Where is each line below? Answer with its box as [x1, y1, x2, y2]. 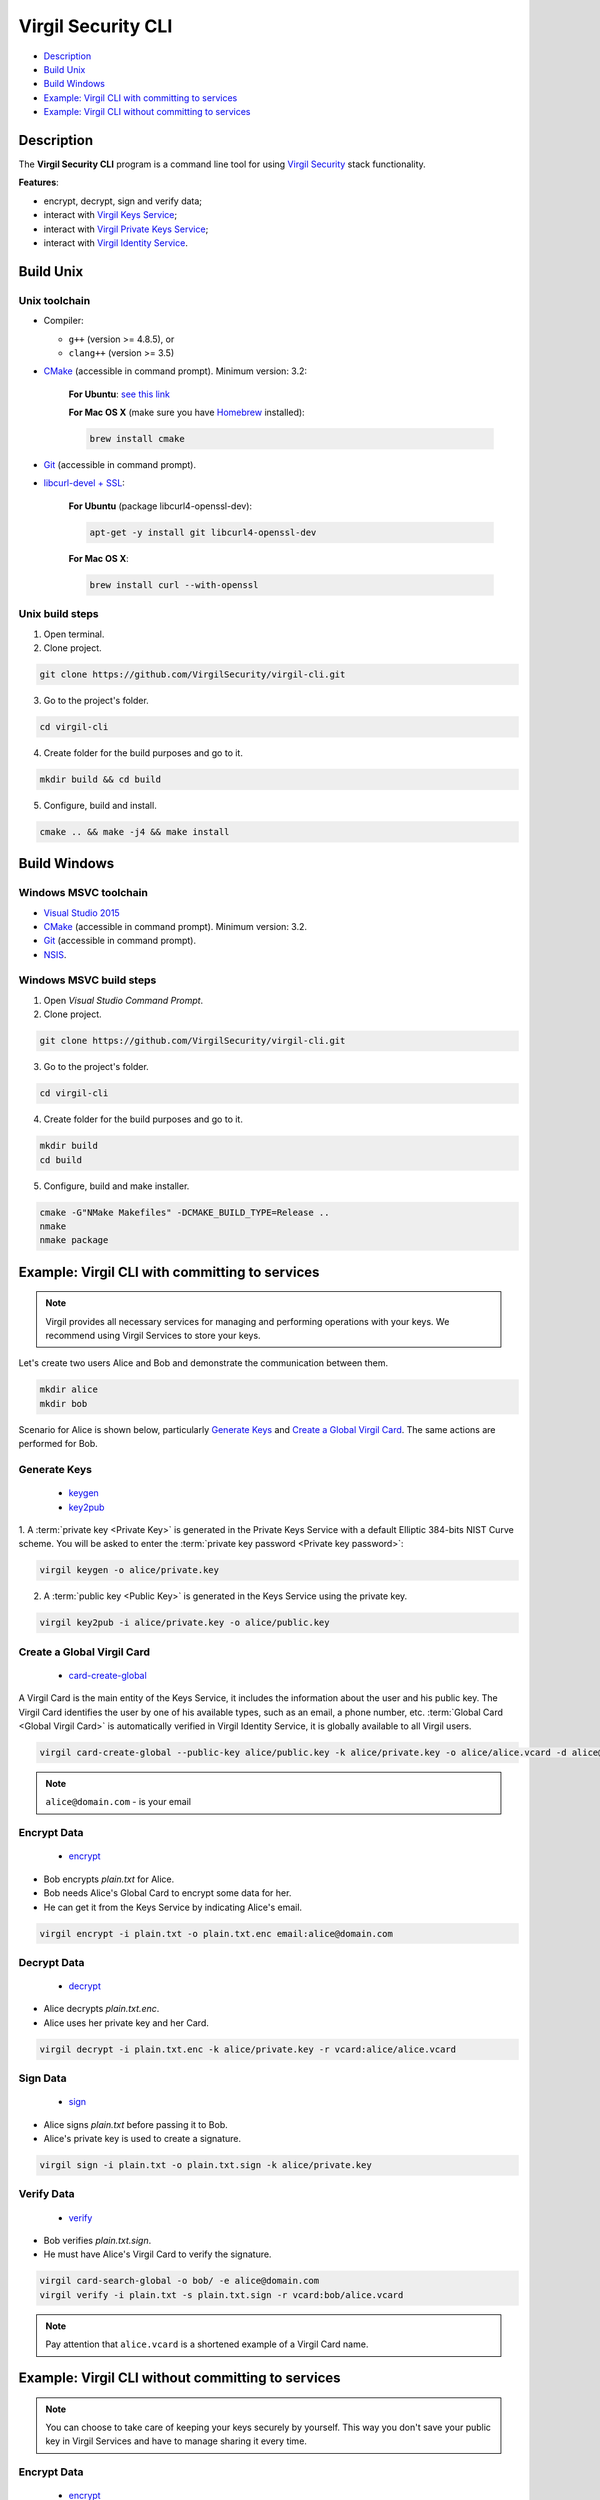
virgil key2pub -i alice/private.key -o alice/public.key [39, 1617, 330, 1629]
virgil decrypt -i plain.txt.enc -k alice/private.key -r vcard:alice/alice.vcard [39, 2043, 457, 2055]
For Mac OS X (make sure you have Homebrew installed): [68, 406, 305, 419]
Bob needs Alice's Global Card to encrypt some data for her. [43, 1887, 292, 1899]
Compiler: [43, 315, 84, 327]
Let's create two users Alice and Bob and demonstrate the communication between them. [18, 1357, 389, 1369]
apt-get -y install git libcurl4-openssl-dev [89, 526, 317, 538]
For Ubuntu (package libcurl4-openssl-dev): [68, 500, 253, 512]
